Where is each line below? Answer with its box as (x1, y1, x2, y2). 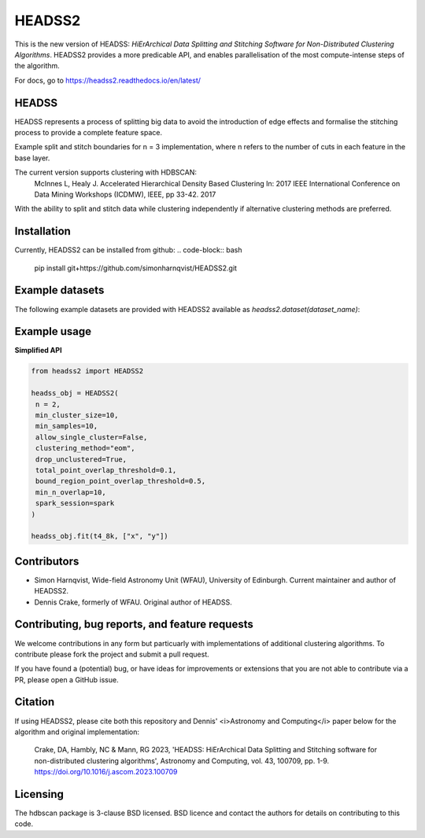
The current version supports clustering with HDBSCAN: (14, 167, 197, 177)
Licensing (14, 787, 65, 801)
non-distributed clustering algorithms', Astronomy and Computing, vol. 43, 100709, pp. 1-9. (34, 755, 330, 766)
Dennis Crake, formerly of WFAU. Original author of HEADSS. (34, 597, 232, 607)
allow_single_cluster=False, (35, 432, 148, 442)
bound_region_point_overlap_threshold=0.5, (35, 476, 206, 486)
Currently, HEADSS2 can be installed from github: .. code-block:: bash (14, 245, 242, 255)
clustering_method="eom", (35, 444, 135, 453)
